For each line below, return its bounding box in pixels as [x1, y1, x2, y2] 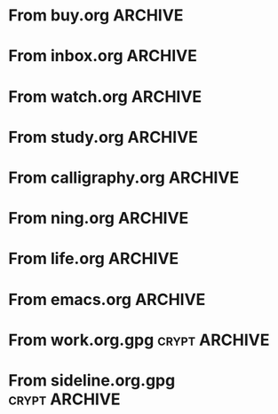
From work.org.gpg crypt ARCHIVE [8, 330, 270, 350]
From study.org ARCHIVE [8, 127, 199, 147]
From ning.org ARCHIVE [8, 208, 189, 229]
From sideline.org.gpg [8, 370, 176, 390]
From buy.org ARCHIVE [8, 5, 184, 26]
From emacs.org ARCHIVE [8, 289, 206, 309]
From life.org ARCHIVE [8, 249, 179, 269]
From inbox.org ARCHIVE [8, 46, 197, 66]
